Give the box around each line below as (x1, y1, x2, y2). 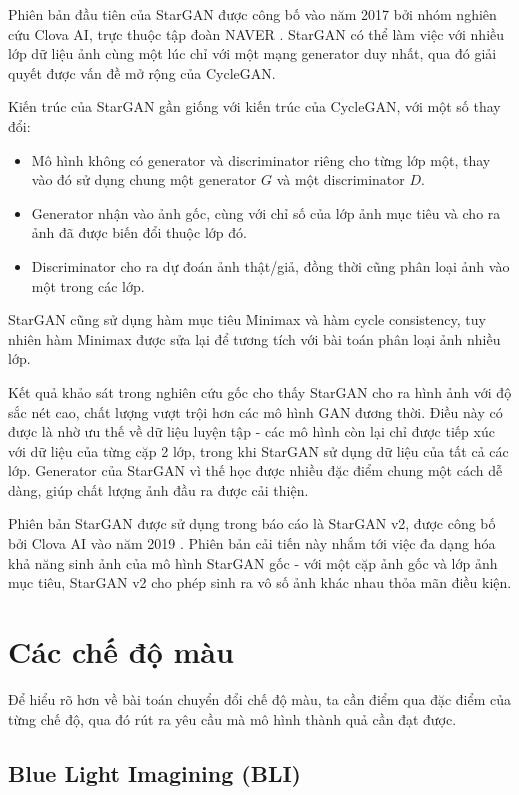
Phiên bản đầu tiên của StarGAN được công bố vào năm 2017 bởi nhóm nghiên (8, 4, 497, 24)
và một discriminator (276, 169, 405, 190)
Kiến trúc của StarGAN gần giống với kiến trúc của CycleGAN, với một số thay (8, 96, 501, 117)
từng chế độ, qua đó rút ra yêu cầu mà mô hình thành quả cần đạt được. (8, 708, 457, 729)
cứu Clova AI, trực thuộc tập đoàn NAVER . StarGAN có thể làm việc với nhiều (8, 23, 505, 44)
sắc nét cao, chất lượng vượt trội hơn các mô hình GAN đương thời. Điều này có (8, 401, 503, 422)
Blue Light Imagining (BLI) (8, 757, 301, 788)
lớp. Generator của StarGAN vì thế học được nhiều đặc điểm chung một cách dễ (8, 460, 503, 481)
